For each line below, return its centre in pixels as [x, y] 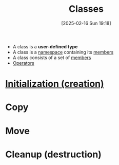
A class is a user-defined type [45, 46]
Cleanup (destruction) [53, 154]
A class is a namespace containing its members [63, 52]
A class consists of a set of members [52, 58]
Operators [23, 63]
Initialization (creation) [55, 84]
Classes [86, 9]
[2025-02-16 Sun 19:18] [86, 23]
